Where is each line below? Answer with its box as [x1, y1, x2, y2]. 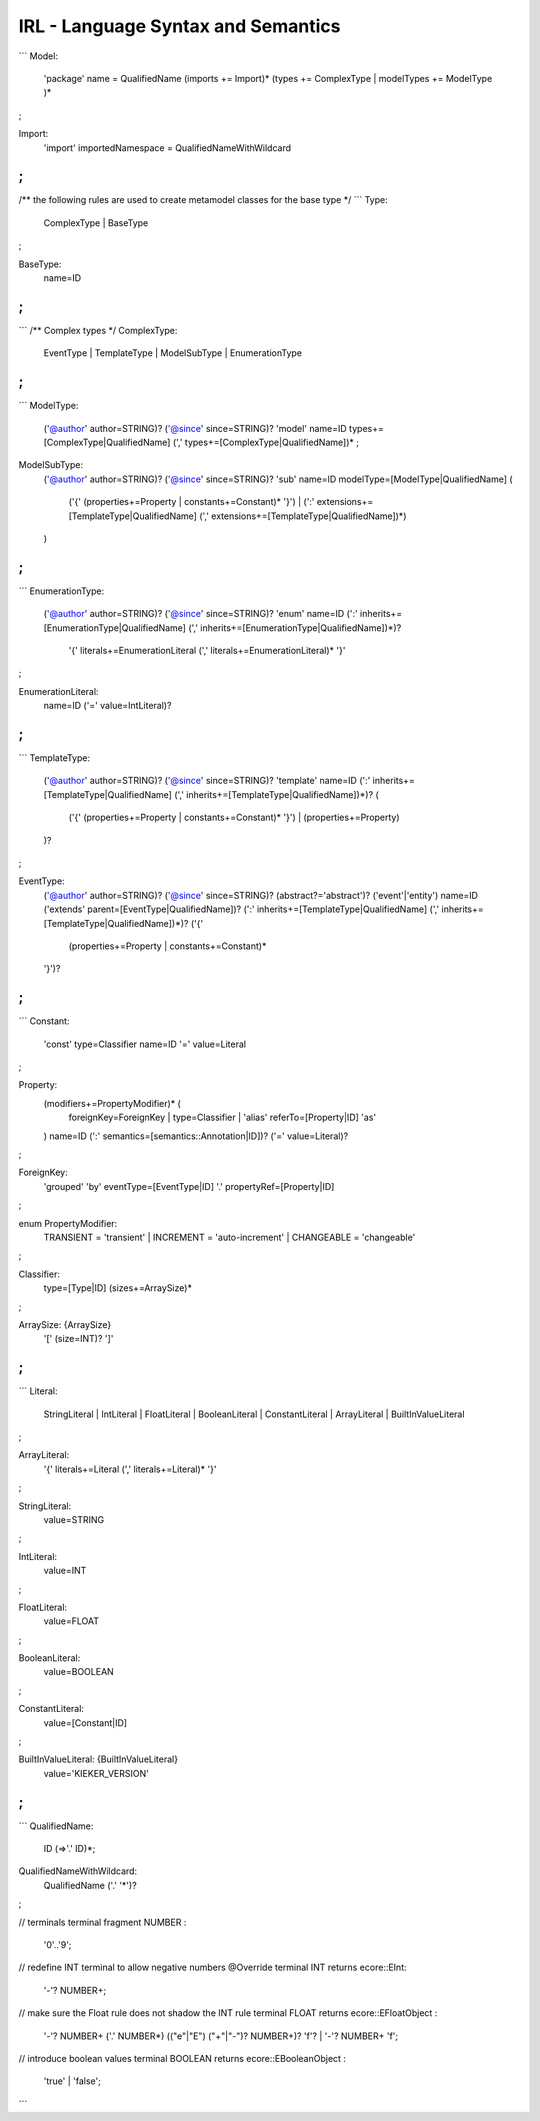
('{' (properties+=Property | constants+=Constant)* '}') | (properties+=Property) [68, 811, 400, 824]
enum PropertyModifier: [18, 1217, 118, 1229]
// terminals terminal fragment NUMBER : [18, 1916, 187, 1928]
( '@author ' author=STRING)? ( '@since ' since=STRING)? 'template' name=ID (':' [43, 775, 371, 787]
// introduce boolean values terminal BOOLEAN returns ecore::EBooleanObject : [18, 2053, 347, 2064]
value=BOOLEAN [43, 1666, 114, 1678]
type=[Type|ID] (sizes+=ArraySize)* [43, 1282, 192, 1294]
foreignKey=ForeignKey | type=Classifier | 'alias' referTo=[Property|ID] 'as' [68, 1111, 377, 1124]
